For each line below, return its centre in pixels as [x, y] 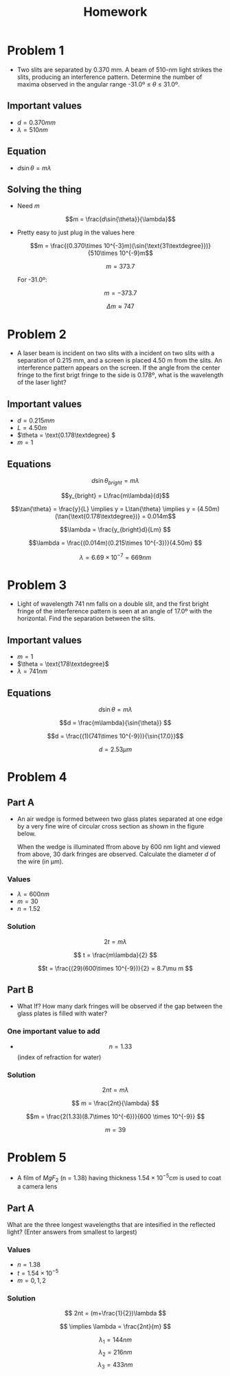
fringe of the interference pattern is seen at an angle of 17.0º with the [115, 611]
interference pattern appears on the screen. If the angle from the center [118, 368]
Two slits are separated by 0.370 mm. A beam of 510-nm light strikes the [120, 69]
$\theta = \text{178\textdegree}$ [63, 664]
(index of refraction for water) [59, 1057]
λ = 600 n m [33, 894]
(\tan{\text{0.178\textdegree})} [97, 516]
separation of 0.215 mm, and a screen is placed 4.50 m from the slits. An [119, 361]
